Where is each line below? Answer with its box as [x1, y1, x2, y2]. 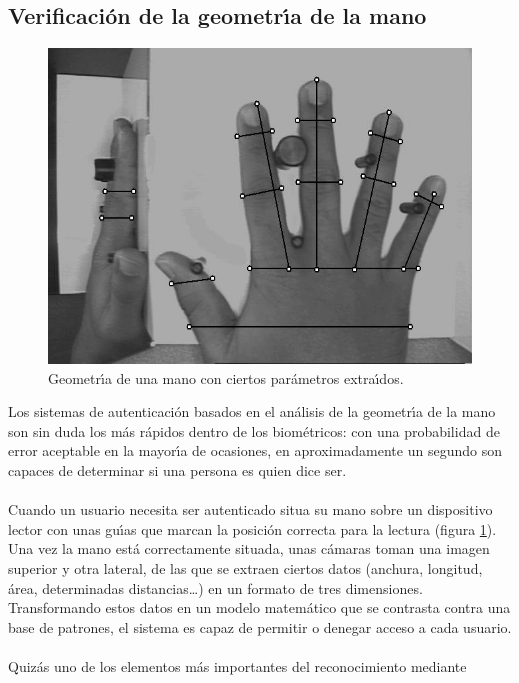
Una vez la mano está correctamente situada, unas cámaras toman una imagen [8, 538, 490, 559]
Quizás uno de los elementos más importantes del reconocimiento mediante [8, 655, 467, 676]
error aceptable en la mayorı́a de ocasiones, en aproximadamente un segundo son [8, 440, 502, 461]
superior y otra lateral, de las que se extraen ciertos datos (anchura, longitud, [8, 557, 483, 578]
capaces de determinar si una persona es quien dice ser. [8, 460, 347, 480]
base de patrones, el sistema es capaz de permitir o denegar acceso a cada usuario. [8, 616, 512, 637]
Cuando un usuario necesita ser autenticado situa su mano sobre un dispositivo [8, 499, 493, 520]
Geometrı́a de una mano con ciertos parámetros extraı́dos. [48, 367, 404, 388]
